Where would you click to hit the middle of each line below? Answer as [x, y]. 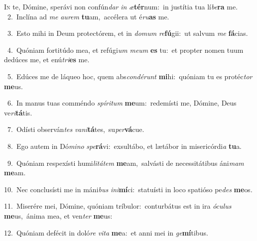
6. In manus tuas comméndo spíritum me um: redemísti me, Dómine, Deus [122, 103]
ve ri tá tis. [18, 112]
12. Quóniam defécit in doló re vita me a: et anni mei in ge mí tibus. [106, 232]
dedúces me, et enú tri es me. [47, 60]
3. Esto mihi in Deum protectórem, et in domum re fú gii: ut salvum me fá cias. [128, 33]
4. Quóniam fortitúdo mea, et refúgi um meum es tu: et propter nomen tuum [125, 50]
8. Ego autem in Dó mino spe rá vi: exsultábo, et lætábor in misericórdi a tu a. [125, 146]
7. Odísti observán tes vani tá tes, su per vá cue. [76, 129]
